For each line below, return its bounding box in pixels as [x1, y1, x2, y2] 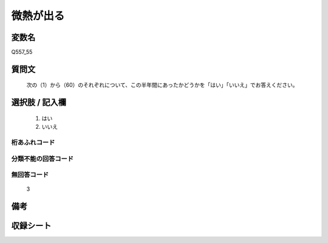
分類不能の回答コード [11, 154, 74, 163]
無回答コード [11, 171, 49, 179]
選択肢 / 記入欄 [11, 97, 67, 108]
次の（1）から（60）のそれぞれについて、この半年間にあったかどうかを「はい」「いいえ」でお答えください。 [26, 81, 298, 89]
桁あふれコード [11, 139, 55, 147]
